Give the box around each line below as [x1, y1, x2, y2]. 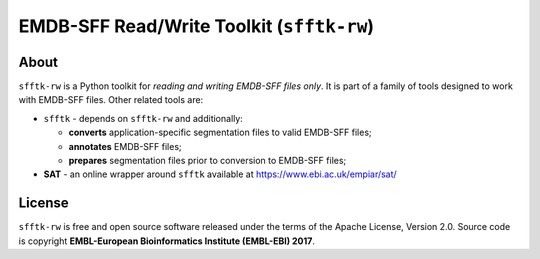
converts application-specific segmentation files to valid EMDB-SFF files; [68, 126, 372, 139]
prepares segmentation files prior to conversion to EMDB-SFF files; [68, 155, 347, 167]
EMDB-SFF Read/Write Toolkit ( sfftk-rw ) [18, 15, 375, 37]
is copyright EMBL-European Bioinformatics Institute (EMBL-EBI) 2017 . [18, 235, 315, 247]
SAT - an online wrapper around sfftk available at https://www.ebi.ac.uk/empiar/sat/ [43, 168, 397, 180]
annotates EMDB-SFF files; [68, 140, 182, 152]
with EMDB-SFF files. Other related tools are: [18, 94, 204, 106]
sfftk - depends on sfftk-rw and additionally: [43, 112, 244, 124]
